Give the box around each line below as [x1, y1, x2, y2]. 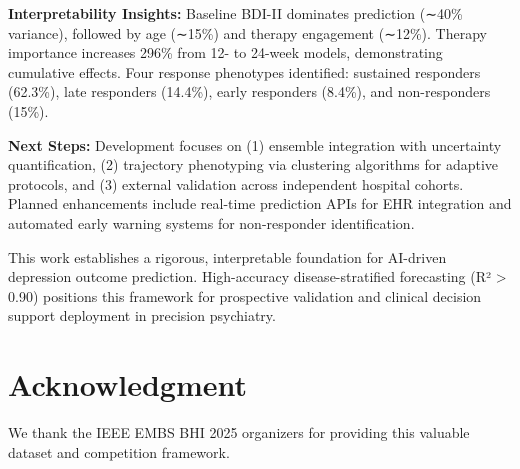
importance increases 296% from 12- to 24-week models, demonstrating [8, 42, 443, 63]
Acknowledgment [8, 364, 247, 405]
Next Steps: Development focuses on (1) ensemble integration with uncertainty [8, 134, 502, 155]
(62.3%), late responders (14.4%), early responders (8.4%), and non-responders [8, 81, 491, 102]
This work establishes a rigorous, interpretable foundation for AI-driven [8, 246, 447, 267]
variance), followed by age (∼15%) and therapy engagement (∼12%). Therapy [8, 22, 487, 43]
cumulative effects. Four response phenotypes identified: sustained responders [8, 61, 481, 82]
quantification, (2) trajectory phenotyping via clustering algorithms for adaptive [8, 154, 499, 175]
